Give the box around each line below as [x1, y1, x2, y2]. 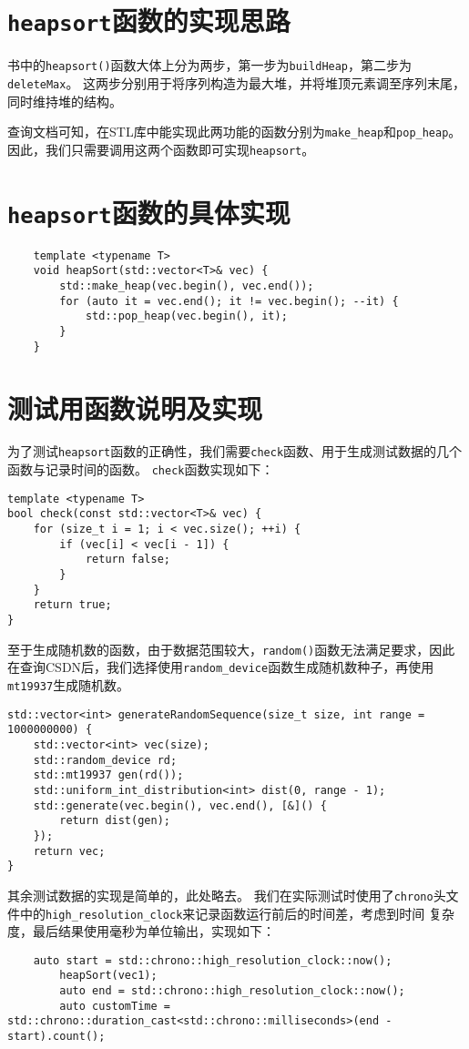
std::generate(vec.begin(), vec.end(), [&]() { [33, 799, 327, 812]
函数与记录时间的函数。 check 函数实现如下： [7, 460, 274, 479]
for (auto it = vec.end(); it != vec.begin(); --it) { [59, 294, 399, 308]
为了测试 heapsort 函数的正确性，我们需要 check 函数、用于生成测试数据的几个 [7, 442, 463, 461]
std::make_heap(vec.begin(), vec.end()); [59, 280, 314, 293]
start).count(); [7, 1030, 106, 1044]
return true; [33, 598, 112, 612]
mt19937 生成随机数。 [7, 675, 130, 694]
